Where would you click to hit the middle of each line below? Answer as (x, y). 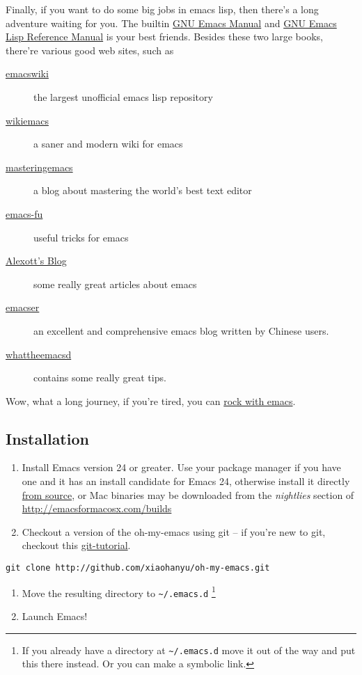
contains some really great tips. (100, 378)
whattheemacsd (39, 354)
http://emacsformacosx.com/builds (97, 508)
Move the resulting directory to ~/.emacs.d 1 (119, 591)
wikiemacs (27, 120)
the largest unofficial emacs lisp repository (123, 96)
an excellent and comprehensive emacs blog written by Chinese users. (181, 330)
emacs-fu (24, 213)
